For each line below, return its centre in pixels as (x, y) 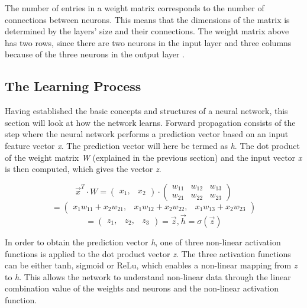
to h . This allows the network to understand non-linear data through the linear (148, 276)
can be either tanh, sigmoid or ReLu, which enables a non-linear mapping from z (151, 265)
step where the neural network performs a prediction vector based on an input (147, 134)
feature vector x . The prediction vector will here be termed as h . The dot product (152, 145)
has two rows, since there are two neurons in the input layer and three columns (148, 42)
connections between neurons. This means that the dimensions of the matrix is (147, 19)
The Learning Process (73, 86)
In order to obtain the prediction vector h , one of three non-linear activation (143, 241)
